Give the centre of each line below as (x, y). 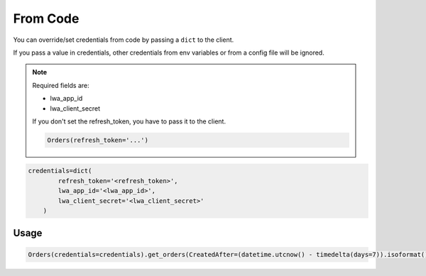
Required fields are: (61, 85)
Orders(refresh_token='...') (98, 140)
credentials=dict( (60, 171)
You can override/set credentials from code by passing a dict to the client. (124, 40)
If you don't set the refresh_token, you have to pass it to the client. (129, 121)
